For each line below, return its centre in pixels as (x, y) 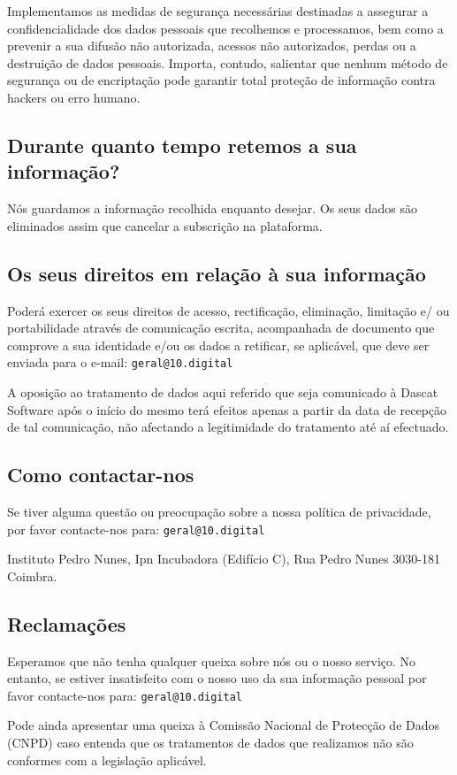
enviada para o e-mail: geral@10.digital (120, 362)
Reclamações (67, 623)
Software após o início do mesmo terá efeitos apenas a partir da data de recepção (227, 409)
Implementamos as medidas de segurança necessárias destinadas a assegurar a (218, 11)
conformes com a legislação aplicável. (107, 760)
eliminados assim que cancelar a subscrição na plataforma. (165, 225)
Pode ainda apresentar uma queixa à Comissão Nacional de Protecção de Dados (224, 725)
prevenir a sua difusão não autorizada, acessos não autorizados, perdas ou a (212, 46)
